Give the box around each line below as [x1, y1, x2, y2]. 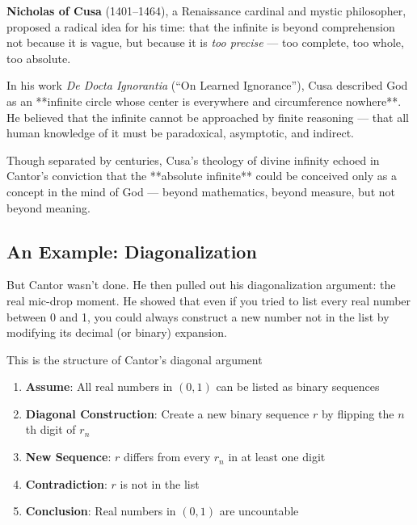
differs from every [123, 448, 211, 465]
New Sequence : [25, 448, 112, 465]
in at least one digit [228, 448, 326, 465]
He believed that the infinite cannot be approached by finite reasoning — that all [6, 108, 409, 125]
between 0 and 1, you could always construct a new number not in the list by [6, 308, 390, 325]
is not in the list [120, 475, 200, 492]
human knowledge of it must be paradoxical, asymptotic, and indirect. [6, 124, 354, 141]
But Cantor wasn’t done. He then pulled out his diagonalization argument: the [6, 276, 396, 293]
